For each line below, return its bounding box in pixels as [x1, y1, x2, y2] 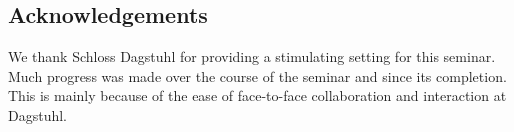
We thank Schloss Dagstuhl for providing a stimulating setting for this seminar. [8, 46, 496, 67]
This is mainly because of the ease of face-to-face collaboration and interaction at [8, 85, 507, 106]
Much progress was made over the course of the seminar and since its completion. [8, 65, 507, 86]
